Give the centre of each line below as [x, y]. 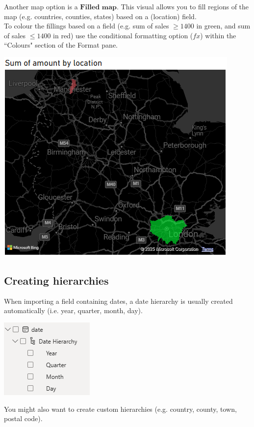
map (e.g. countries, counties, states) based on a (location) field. [100, 16]
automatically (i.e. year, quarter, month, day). [73, 310]
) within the [218, 35]
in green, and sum [223, 26]
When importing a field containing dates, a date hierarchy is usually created [118, 301]
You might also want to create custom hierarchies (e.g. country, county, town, [120, 409]
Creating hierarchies [56, 280]
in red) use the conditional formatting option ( [123, 35]
